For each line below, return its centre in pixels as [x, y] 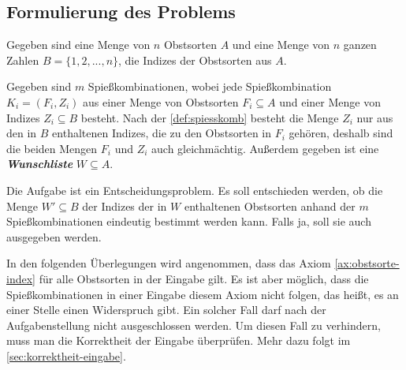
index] [21, 278]
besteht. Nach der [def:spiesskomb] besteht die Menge [210, 117]
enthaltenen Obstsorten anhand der [270, 206]
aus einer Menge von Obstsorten [161, 101]
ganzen [360, 45]
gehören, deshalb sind [341, 133]
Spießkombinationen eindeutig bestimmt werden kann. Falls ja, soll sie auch [189, 221]
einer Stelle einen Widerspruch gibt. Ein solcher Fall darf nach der [166, 310]
